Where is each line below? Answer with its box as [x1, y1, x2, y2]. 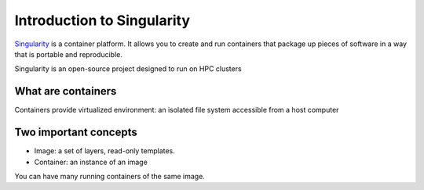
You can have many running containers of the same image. [14, 171, 206, 181]
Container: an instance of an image [34, 157, 148, 167]
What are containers [14, 84, 117, 98]
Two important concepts [14, 126, 137, 139]
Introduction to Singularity [14, 12, 191, 29]
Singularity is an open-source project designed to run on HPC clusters [14, 64, 243, 73]
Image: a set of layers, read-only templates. [34, 146, 176, 156]
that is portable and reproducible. [14, 49, 123, 59]
